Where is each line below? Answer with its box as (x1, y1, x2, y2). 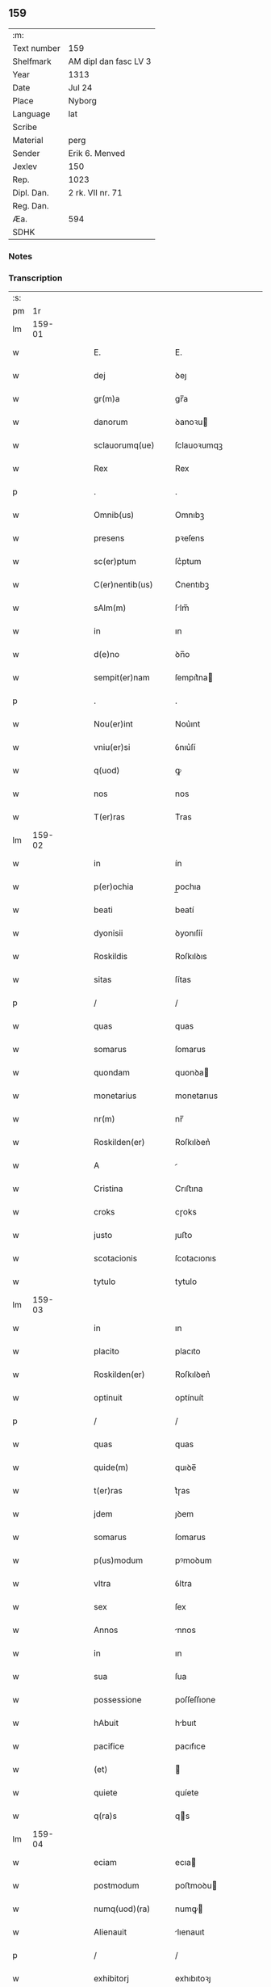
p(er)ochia (94, 881, 135, 892)
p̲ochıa (174, 881, 202, 892)
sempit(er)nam (94, 672, 151, 684)
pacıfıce (174, 1741, 206, 1752)
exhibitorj (94, 1973, 129, 1985)
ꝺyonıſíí (174, 928, 203, 939)
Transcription (8, 272, 63, 284)
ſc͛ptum (174, 556, 202, 567)
